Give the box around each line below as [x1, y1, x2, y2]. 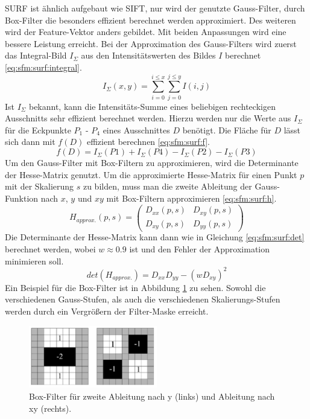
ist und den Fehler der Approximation [129, 243, 270, 255]
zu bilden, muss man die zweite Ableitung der [83, 180, 252, 193]
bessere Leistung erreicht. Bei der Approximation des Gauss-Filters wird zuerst [5, 37, 297, 50]
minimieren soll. [5, 254, 64, 267]
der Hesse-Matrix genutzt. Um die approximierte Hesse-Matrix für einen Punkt [5, 168, 297, 181]
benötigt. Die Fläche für [182, 123, 271, 136]
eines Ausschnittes [103, 123, 170, 136]
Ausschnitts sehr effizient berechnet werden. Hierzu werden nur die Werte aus [5, 112, 291, 124]
